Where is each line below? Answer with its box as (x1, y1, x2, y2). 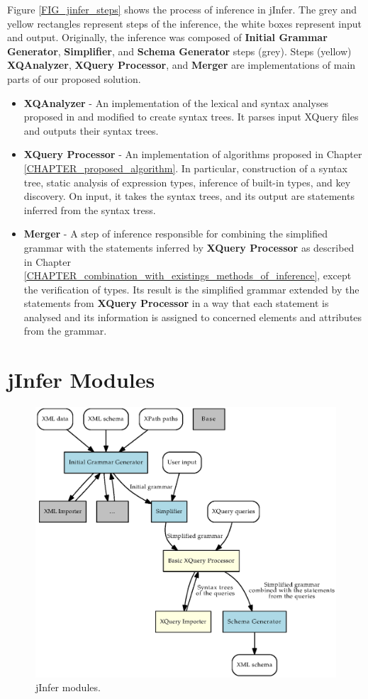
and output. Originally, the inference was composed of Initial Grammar (7, 30, 328, 45)
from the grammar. (23, 323, 107, 338)
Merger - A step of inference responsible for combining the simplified (23, 226, 328, 241)
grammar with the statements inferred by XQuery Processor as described (23, 240, 355, 255)
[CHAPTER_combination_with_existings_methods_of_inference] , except (23, 268, 352, 283)
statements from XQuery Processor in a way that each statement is (23, 296, 329, 311)
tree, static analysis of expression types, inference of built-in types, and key (23, 174, 351, 189)
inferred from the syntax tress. (23, 202, 156, 217)
